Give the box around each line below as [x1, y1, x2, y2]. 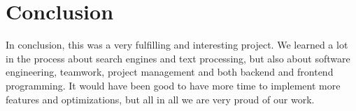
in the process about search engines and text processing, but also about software [6, 51, 350, 65]
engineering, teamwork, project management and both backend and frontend [6, 65, 334, 79]
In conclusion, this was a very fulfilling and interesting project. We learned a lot [6, 37, 348, 52]
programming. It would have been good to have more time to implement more [6, 78, 341, 92]
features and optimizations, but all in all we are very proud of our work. [6, 92, 315, 106]
